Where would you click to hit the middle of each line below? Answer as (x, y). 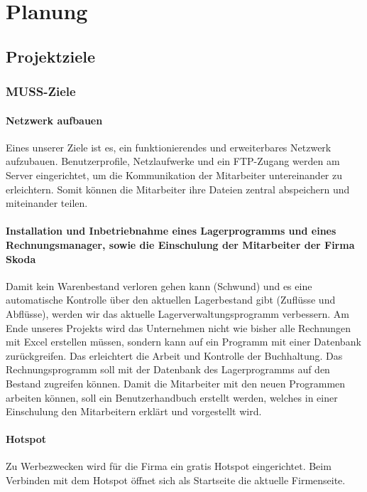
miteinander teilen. (47, 203)
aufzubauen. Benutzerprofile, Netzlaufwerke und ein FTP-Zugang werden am (173, 161)
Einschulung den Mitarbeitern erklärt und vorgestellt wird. (134, 411)
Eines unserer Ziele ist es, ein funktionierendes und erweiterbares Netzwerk (169, 147)
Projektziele (51, 56)
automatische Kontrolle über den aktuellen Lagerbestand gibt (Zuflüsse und (171, 300)
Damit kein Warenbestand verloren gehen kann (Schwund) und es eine (159, 285)
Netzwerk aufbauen (54, 120)
